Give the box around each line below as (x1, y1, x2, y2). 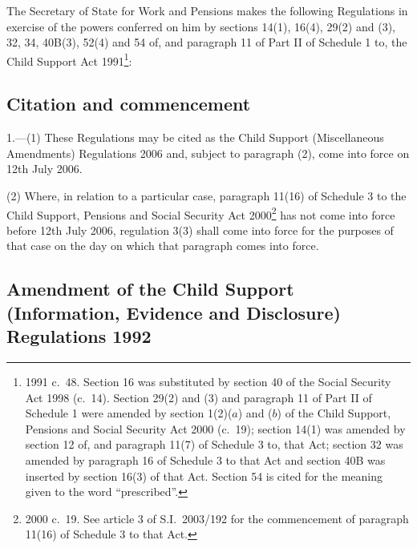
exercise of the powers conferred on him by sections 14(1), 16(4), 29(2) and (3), (6, 18, 395, 34)
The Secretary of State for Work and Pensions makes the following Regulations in (6, 2, 408, 18)
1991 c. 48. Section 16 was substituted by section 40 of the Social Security (25, 373, 391, 390)
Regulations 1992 (6, 324, 152, 349)
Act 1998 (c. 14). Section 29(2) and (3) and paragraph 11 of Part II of (25, 389, 372, 405)
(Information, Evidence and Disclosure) (6, 300, 341, 324)
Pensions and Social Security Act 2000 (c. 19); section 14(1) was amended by (25, 420, 406, 437)
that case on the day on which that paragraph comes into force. (6, 237, 319, 254)
